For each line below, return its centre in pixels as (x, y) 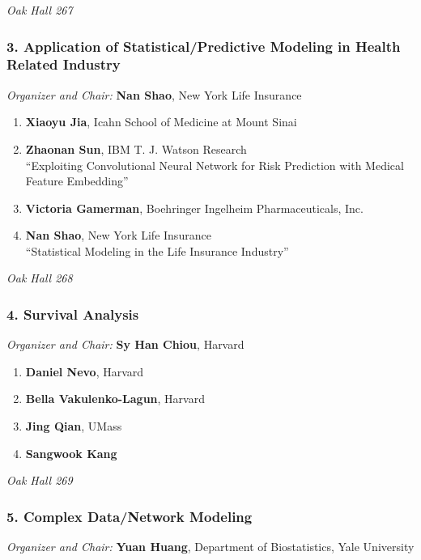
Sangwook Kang (71, 453)
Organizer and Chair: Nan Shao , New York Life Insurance (154, 94)
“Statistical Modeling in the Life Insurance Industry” (157, 250)
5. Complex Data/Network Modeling (130, 516)
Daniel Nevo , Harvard (85, 371)
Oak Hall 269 (40, 480)
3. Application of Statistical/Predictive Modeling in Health (204, 46)
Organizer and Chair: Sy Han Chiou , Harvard (125, 344)
